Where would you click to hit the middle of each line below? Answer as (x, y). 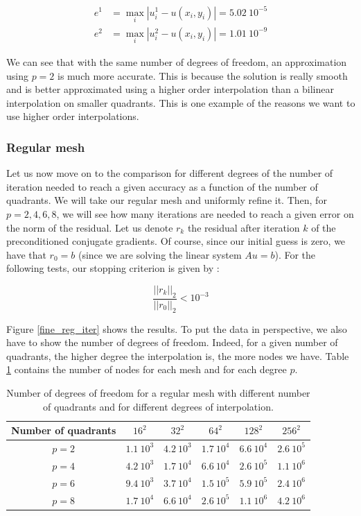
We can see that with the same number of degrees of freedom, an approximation (177, 62)
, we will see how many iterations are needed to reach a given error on (205, 213)
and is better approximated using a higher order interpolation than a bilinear (170, 89)
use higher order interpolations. (73, 116)
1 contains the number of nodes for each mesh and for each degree (147, 369)
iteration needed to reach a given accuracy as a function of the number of (162, 186)
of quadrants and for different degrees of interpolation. (158, 406)
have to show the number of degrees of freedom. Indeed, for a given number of (172, 342)
